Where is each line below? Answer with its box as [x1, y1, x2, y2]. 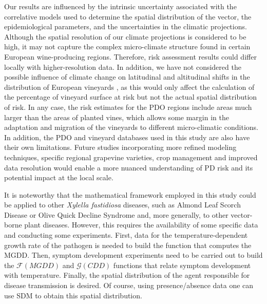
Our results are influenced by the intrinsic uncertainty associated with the [4, 1, 237, 11]
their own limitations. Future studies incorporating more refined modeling [4, 142, 237, 153]
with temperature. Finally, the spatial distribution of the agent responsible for [4, 270, 250, 280]
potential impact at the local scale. [4, 172, 113, 183]
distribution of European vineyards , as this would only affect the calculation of [4, 81, 255, 92]
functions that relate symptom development [113, 259, 251, 270]
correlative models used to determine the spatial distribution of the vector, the [4, 11, 252, 22]
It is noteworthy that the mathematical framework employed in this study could [4, 189, 256, 200]
